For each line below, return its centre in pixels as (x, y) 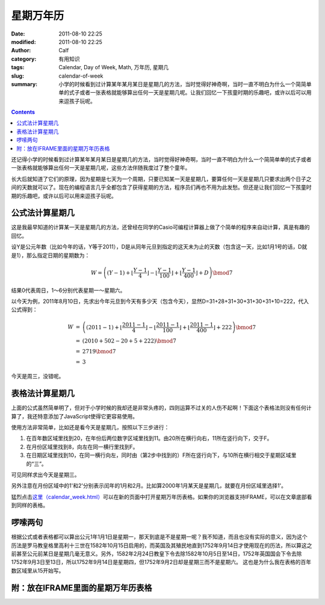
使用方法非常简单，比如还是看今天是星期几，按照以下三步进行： (90, 427)
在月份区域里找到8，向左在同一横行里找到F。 (82, 447)
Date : (18, 34)
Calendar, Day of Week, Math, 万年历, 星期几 (114, 67)
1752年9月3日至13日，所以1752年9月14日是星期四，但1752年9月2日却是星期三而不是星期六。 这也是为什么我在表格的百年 (161, 562)
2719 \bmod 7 (99, 351)
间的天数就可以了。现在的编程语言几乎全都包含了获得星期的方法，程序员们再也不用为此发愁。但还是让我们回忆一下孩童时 (161, 187)
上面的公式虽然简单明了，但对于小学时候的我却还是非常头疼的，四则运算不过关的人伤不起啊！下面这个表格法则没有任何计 (161, 408)
